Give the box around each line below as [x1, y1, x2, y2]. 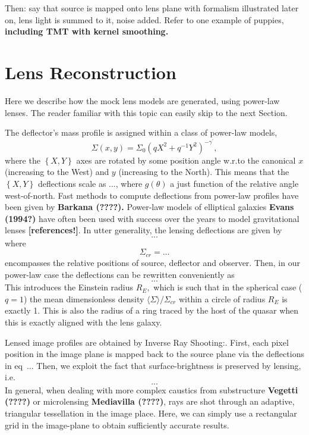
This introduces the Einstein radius [5, 281, 134, 293]
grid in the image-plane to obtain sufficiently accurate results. [5, 418, 229, 431]
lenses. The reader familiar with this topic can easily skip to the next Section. [5, 106, 288, 118]
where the [5, 154, 40, 166]
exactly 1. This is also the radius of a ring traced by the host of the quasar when [5, 304, 299, 317]
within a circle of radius [178, 292, 266, 305]
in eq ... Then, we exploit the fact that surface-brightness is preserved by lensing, [5, 359, 301, 371]
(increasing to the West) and [5, 165, 109, 178]
